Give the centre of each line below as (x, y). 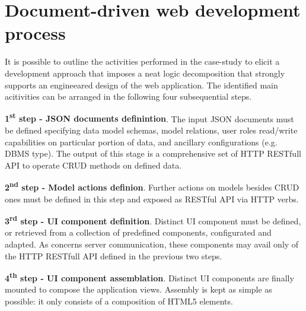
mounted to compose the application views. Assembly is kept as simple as (138, 289)
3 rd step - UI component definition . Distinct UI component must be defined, (153, 220)
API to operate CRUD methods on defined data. (93, 165)
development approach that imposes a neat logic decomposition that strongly (145, 73)
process (35, 33)
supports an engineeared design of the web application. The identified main (141, 85)
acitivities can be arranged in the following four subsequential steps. (128, 96)
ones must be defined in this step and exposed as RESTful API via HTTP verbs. (152, 199)
